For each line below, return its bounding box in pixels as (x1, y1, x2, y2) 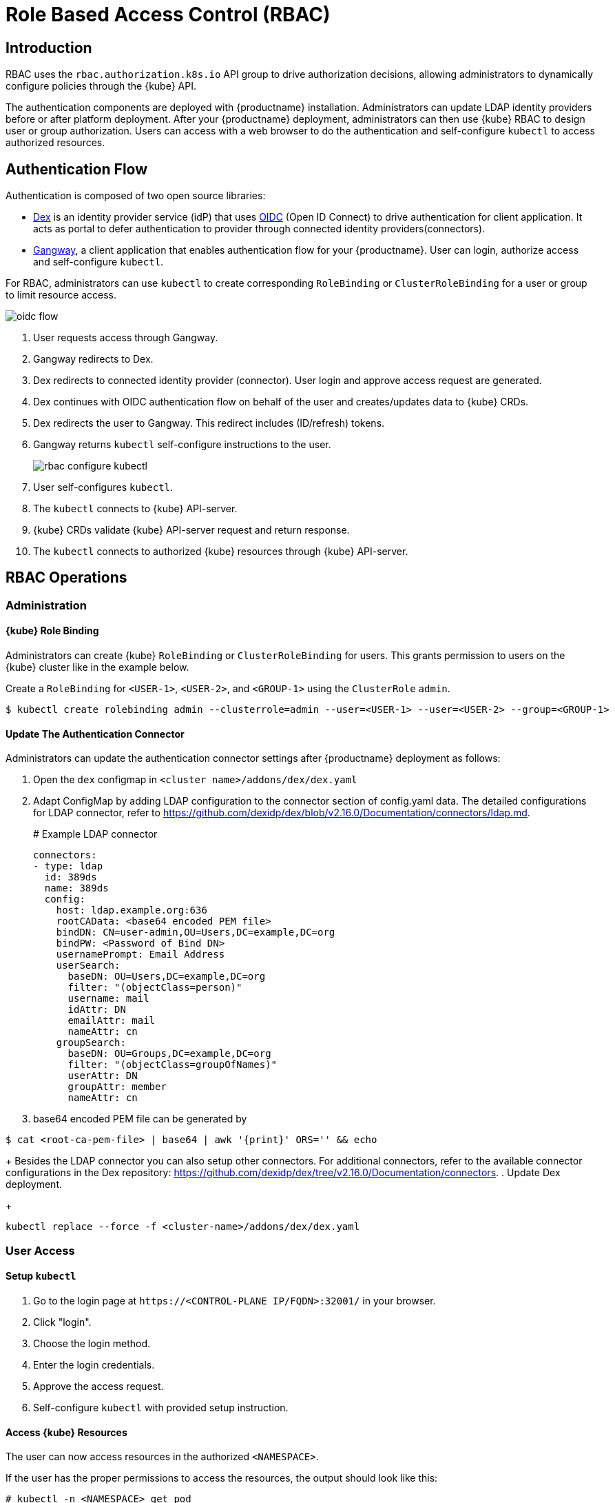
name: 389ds (44, 882, 109, 894)
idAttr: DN (67, 1004, 126, 1016)
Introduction (6, 39, 92, 57)
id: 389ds (44, 871, 97, 883)
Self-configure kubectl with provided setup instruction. (33, 1401, 289, 1413)
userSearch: (56, 960, 121, 971)
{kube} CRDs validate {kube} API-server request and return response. (33, 524, 350, 536)
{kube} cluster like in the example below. (6, 661, 189, 674)
